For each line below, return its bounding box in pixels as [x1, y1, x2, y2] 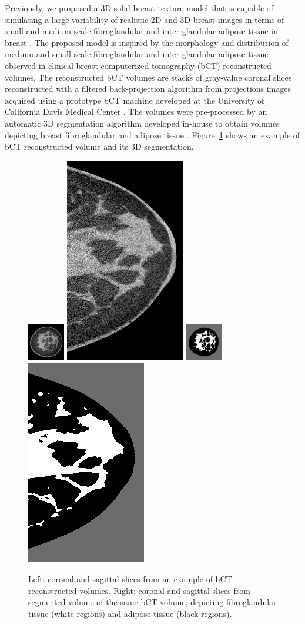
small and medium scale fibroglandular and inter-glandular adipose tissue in [5, 25, 278, 37]
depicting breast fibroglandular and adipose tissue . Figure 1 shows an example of [5, 128, 300, 141]
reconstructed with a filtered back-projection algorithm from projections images [5, 82, 291, 95]
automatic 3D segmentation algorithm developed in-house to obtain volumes [5, 117, 280, 129]
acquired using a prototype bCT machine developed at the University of [5, 94, 264, 106]
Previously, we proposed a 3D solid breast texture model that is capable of [5, 2, 274, 14]
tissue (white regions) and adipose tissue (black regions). [28, 607, 232, 619]
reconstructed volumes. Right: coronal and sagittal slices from [28, 584, 250, 596]
